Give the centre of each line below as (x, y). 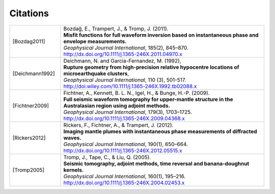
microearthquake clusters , (96, 73)
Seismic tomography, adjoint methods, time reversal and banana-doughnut (156, 163)
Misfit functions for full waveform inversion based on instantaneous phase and (161, 35)
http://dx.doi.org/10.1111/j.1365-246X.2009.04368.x (124, 118)
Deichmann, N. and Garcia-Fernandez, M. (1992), (122, 61)
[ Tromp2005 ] (29, 170)
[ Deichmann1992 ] (34, 73)
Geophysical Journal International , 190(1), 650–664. (126, 144)
